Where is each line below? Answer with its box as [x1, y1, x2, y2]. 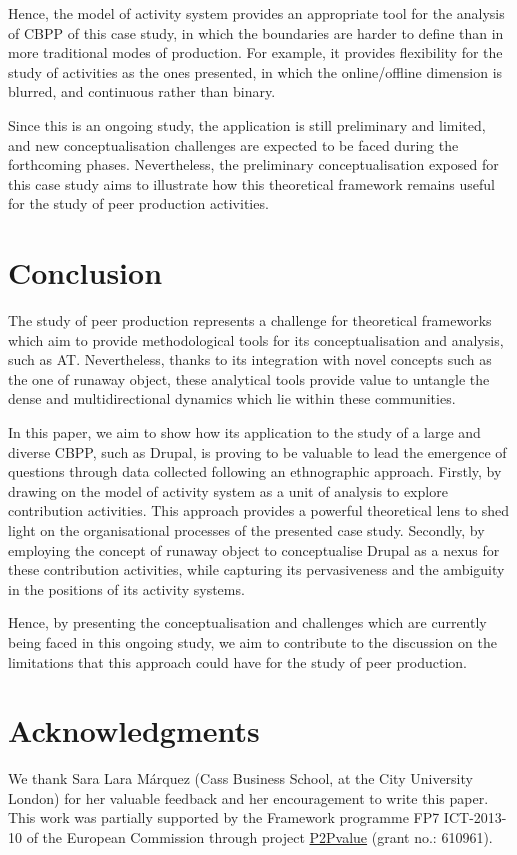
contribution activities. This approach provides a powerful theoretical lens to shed [8, 500, 510, 521]
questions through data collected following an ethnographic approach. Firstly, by [8, 461, 502, 482]
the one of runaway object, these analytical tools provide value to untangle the [8, 368, 490, 389]
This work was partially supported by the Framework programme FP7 [8, 807, 440, 828]
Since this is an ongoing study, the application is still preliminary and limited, [8, 114, 486, 135]
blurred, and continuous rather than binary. [8, 81, 276, 102]
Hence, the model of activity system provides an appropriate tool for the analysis [8, 3, 505, 23]
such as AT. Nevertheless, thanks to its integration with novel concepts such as [8, 349, 492, 370]
